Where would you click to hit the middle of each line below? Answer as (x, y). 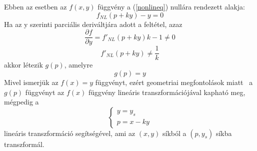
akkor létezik (23, 65)
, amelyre (78, 65)
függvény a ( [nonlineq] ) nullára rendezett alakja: (171, 6)
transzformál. (24, 144)
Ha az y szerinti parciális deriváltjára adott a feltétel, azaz (93, 24)
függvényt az (45, 92)
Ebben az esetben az (35, 6)
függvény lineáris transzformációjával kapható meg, (167, 92)
